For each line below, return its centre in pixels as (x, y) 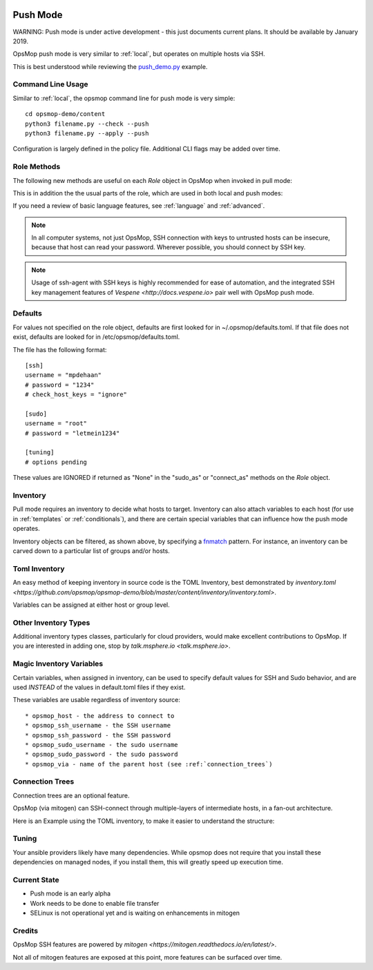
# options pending (56, 462)
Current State (36, 880)
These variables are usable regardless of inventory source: (97, 700)
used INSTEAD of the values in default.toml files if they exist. (99, 687)
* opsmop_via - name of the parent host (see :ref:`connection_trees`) (149, 764)
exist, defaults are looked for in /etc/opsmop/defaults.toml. (96, 337)
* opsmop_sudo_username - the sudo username (102, 745)
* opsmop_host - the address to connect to (100, 716)
